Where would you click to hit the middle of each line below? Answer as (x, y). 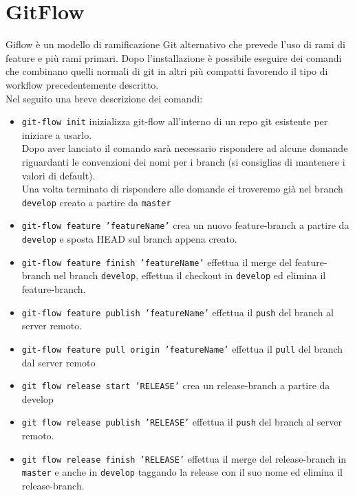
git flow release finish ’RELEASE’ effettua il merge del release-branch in (184, 458)
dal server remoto (58, 362)
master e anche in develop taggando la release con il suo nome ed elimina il (182, 472)
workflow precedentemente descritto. (82, 84)
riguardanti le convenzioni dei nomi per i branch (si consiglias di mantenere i (183, 161)
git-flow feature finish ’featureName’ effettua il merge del (157, 262)
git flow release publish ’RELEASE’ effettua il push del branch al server (182, 422)
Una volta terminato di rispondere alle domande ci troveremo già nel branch (182, 189)
